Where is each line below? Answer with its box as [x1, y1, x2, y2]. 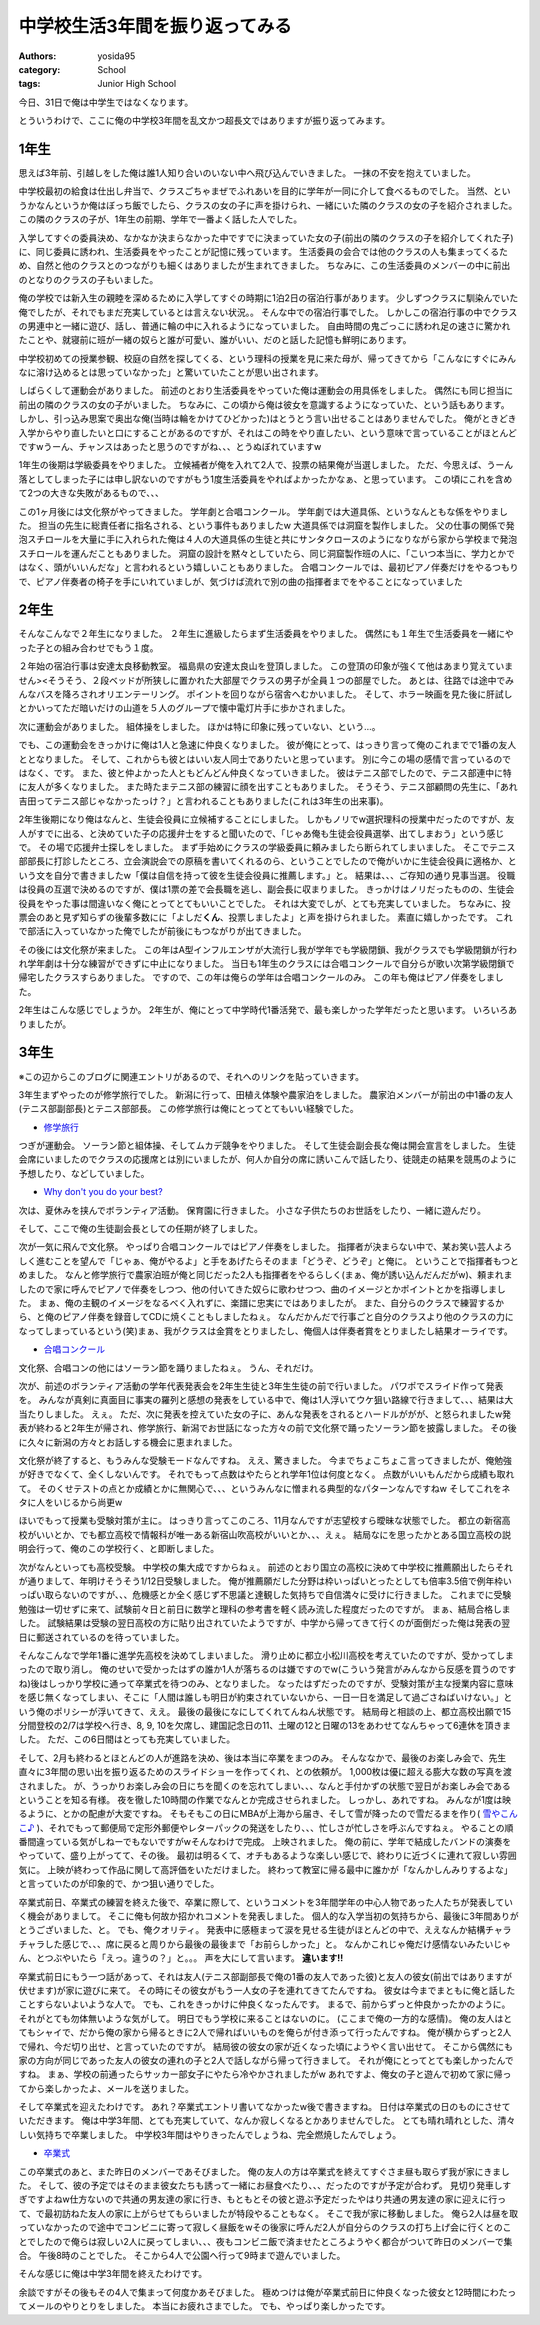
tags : [18, 78, 41, 90]
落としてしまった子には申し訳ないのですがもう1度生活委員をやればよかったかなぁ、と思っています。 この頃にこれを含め [18, 473, 513, 485]
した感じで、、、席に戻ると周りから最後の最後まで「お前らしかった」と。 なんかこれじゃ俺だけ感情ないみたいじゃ [44, 1938, 512, 1950]
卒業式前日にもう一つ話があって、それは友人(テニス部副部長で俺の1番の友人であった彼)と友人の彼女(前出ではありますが [18, 1970, 513, 1982]
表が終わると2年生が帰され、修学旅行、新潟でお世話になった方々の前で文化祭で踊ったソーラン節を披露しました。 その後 [18, 1422, 517, 1434]
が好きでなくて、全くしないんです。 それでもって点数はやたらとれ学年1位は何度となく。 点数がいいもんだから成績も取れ [18, 1468, 515, 1480]
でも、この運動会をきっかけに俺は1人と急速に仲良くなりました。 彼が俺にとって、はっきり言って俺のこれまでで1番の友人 [18, 739, 517, 751]
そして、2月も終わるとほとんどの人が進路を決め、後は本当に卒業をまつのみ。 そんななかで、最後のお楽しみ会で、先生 [18, 1751, 507, 1764]
